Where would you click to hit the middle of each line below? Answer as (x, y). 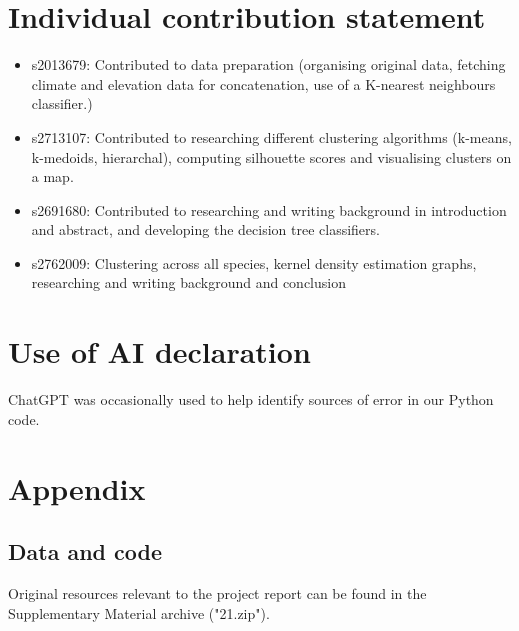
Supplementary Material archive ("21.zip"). (139, 612)
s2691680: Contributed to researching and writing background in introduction (269, 209)
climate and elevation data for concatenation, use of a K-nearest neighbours (263, 83)
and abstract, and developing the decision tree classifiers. (205, 229)
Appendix (77, 487)
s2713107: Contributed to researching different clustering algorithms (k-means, (271, 136)
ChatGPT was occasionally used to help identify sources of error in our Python (251, 399)
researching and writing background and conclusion (188, 282)
